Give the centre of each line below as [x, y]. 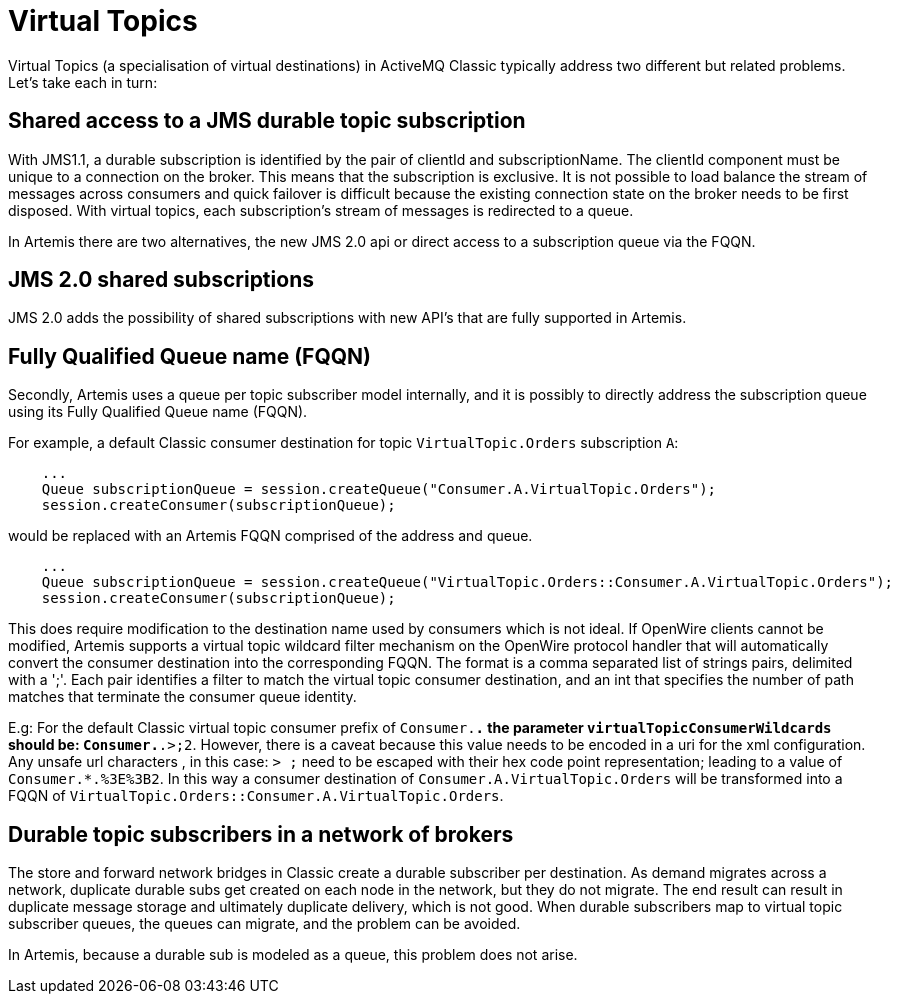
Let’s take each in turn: [83, 82]
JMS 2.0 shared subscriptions [161, 280]
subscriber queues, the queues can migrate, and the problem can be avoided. [264, 924]
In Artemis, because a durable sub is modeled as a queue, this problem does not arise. [293, 955]
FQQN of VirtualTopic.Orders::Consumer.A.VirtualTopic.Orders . [256, 796]
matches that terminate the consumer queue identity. [182, 697]
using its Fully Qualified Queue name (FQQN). [158, 412]
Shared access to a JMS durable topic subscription [267, 121]
